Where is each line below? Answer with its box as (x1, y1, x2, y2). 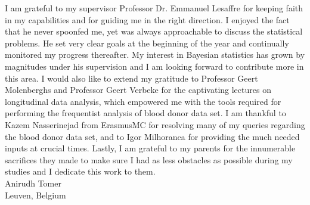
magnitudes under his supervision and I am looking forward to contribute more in (5, 60, 304, 72)
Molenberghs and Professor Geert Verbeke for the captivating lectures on (5, 83, 271, 96)
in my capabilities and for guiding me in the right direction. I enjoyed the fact (5, 13, 290, 26)
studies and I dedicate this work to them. (5, 165, 156, 178)
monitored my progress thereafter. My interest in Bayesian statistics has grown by (5, 48, 305, 61)
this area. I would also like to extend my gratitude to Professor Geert (5, 72, 258, 84)
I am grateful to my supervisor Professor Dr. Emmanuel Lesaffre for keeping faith (5, 2, 303, 14)
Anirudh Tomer (5, 176, 61, 189)
